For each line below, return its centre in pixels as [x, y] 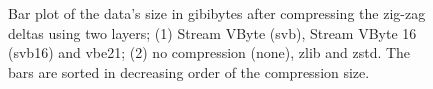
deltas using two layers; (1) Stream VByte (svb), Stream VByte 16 [212, 32]
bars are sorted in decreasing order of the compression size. [189, 71]
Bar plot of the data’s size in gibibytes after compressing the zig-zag [217, 13]
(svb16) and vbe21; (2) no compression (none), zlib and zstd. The [209, 52]
